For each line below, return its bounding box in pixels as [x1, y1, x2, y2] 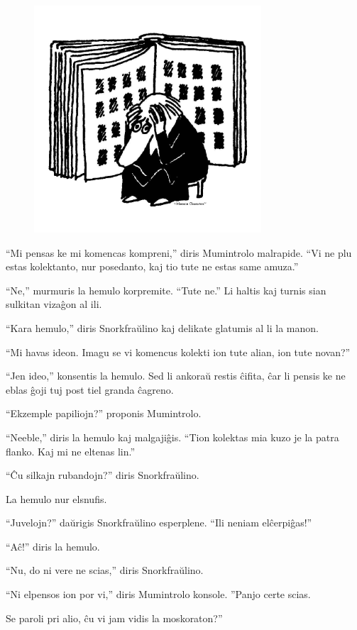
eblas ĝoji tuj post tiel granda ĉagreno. [6, 382, 174, 397]
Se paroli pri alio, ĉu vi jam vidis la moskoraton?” [6, 610, 223, 625]
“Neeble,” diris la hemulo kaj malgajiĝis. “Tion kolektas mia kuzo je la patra [6, 429, 339, 444]
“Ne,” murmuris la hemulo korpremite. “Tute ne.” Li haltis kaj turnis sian [6, 282, 326, 297]
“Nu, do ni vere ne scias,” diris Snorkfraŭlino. [6, 563, 204, 577]
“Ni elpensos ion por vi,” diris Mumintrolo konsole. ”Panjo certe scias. [6, 587, 311, 602]
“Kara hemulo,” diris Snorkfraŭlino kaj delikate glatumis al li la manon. [6, 320, 319, 335]
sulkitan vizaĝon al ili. [6, 297, 102, 311]
